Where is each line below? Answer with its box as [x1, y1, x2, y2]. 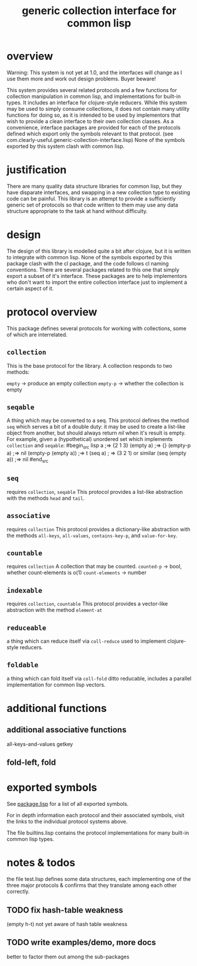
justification [6, 163, 67, 177]
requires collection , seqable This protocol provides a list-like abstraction [6, 488, 184, 495]
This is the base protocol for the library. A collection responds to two [6, 362, 172, 369]
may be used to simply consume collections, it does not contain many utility [6, 105, 190, 112]
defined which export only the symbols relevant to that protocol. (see [6, 130, 174, 137]
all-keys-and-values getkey [6, 740, 73, 747]
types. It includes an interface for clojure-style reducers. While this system [6, 99, 187, 106]
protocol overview [6, 306, 97, 318]
